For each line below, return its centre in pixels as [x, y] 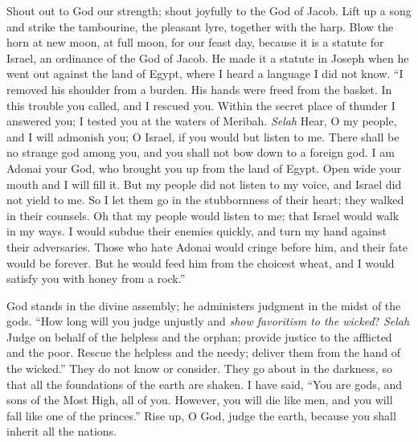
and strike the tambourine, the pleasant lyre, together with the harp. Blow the [200, 26]
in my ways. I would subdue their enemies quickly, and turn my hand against [197, 231]
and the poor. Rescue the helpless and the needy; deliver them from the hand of [204, 352]
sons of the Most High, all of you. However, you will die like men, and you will [200, 400]
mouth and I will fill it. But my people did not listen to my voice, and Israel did [204, 184]
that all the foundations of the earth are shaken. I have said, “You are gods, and [204, 384]
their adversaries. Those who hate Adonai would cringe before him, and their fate [207, 246]
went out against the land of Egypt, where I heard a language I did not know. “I [205, 74]
